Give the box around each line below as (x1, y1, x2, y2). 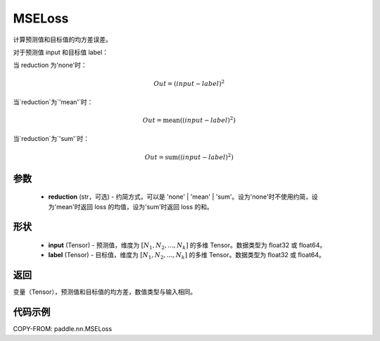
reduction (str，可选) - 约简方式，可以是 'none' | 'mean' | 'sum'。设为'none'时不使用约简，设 (48, 192, 318, 201)
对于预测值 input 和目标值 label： (13, 48, 109, 56)
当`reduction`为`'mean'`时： (13, 97, 94, 106)
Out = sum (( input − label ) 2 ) (144, 152, 234, 161)
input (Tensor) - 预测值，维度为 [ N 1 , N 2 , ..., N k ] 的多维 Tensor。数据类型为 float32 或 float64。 (48, 241, 327, 251)
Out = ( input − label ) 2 (153, 78, 225, 87)
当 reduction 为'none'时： (13, 61, 87, 70)
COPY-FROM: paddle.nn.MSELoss (13, 325, 113, 333)
